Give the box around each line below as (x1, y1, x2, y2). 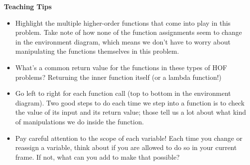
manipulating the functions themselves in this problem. (15, 46, 179, 56)
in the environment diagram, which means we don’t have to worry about (15, 36, 231, 46)
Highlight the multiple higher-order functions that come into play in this (15, 17, 231, 28)
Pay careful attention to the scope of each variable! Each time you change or (15, 133, 243, 143)
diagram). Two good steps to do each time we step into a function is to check (15, 97, 245, 107)
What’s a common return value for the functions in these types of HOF (15, 62, 227, 72)
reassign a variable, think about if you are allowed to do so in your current (15, 142, 237, 152)
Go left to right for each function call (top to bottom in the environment (15, 88, 231, 98)
